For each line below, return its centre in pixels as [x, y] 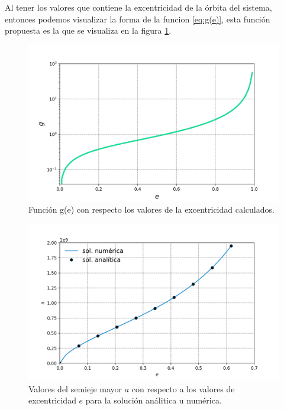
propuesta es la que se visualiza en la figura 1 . [88, 30]
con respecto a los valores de [183, 388]
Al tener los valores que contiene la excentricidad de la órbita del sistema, [138, 7]
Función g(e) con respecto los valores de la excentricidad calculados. [151, 209]
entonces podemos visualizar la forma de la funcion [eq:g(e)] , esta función [138, 19]
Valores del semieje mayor [75, 388]
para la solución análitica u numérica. [154, 400]
